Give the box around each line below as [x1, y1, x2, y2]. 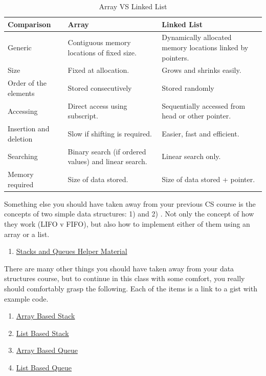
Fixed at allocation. [68, 65, 129, 75]
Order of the [8, 77, 47, 88]
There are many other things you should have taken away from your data [4, 263, 234, 273]
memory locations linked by [162, 42, 249, 53]
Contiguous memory [68, 37, 131, 48]
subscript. [68, 110, 98, 121]
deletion [8, 133, 33, 144]
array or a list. [4, 228, 50, 239]
